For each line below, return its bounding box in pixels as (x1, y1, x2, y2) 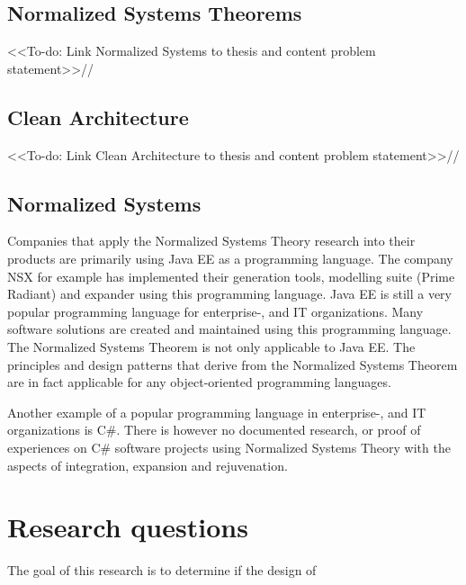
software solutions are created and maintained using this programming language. (7, 319, 452, 338)
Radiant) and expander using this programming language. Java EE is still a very (7, 284, 453, 303)
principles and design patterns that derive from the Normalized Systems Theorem (7, 355, 458, 373)
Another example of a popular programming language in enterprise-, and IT (7, 402, 426, 421)
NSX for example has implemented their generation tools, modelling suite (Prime (7, 266, 455, 285)
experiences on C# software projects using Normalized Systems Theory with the (7, 437, 451, 456)
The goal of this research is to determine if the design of (7, 561, 317, 580)
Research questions (7, 508, 248, 545)
